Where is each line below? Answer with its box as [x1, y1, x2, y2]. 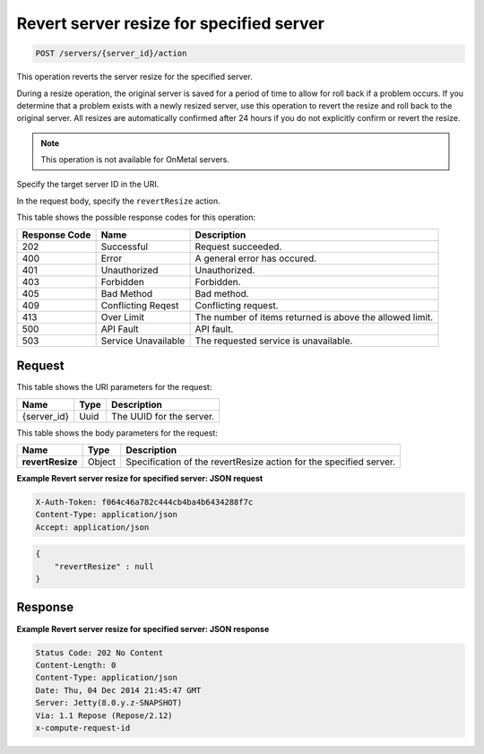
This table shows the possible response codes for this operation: [16, 212, 256, 223]
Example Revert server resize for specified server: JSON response [16, 623, 270, 634]
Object [87, 455, 117, 468]
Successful [100, 240, 148, 253]
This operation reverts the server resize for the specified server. [16, 72, 253, 82]
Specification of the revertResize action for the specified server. [125, 455, 396, 468]
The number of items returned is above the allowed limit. [194, 310, 434, 323]
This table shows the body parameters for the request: [16, 427, 219, 438]
